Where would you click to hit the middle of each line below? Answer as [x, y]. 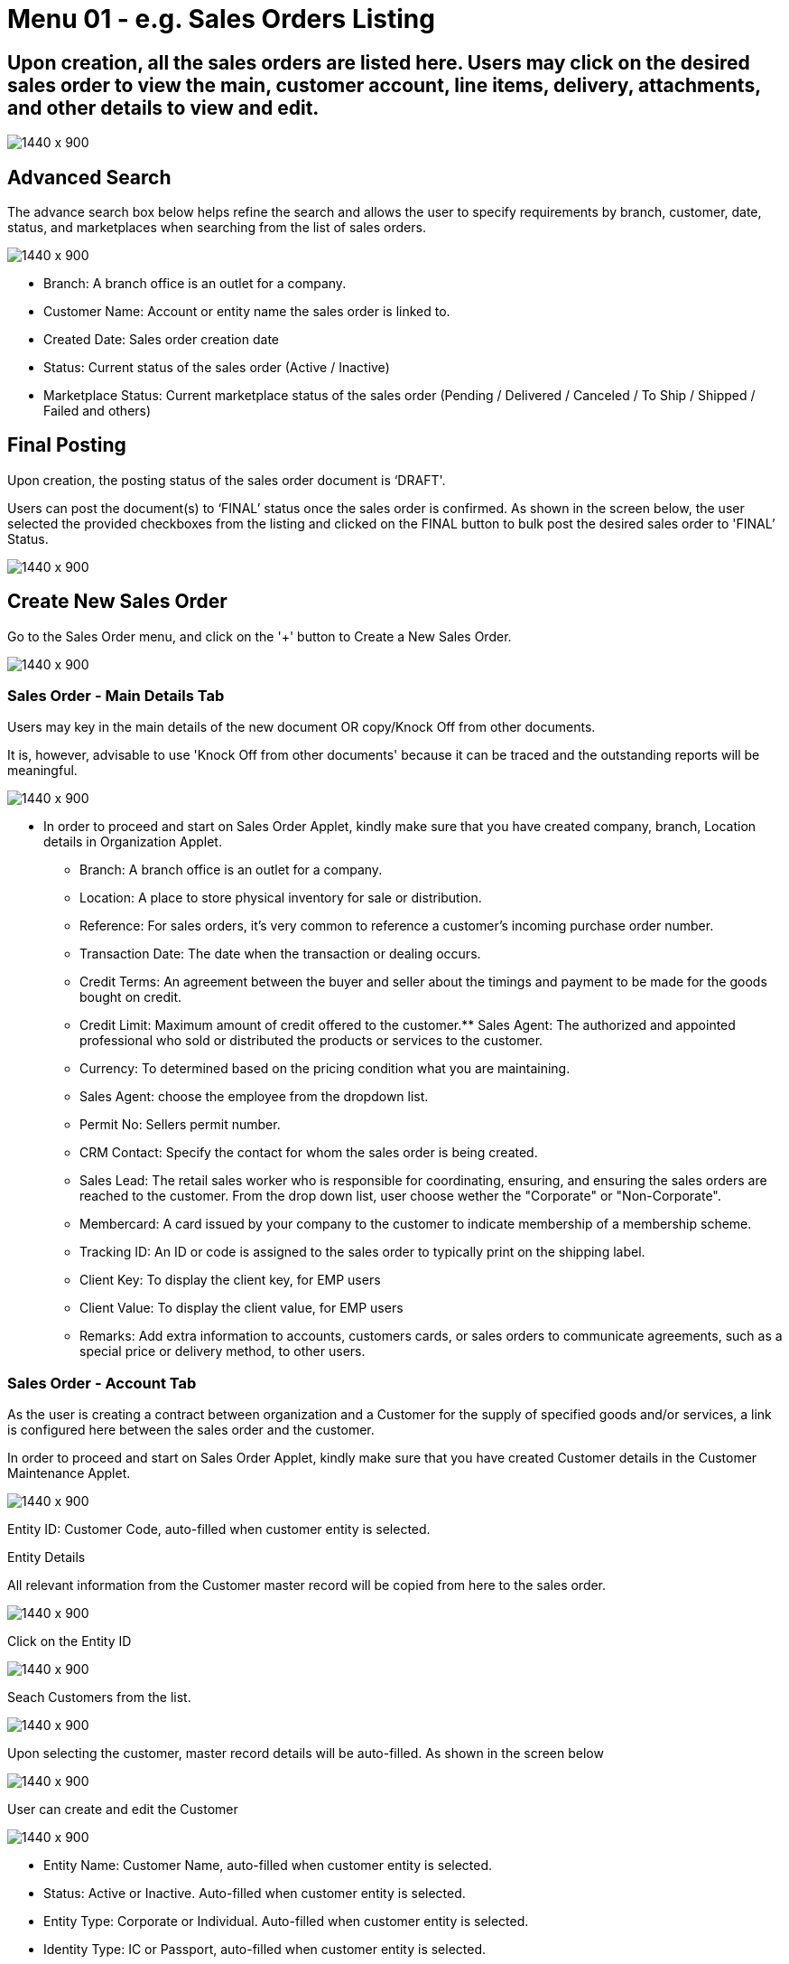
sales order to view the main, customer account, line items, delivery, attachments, [384, 85]
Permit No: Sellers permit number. [180, 1125]
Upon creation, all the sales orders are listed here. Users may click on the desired [379, 62]
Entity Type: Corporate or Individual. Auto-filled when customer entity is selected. [286, 1922]
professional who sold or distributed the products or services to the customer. [311, 1041]
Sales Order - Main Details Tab [116, 696]
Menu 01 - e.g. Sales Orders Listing [221, 19]
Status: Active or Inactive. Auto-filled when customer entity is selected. [255, 1894]
